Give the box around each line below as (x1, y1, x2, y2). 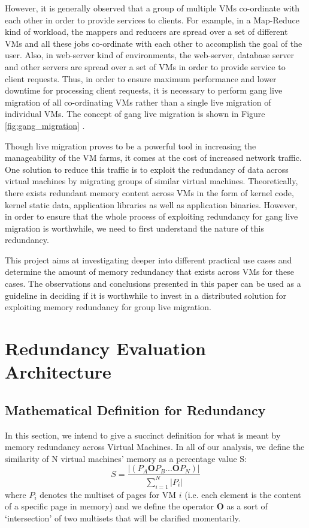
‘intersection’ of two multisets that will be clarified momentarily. (5, 511, 241, 524)
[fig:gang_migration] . (5, 119, 85, 131)
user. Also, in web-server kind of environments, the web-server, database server (5, 49, 295, 61)
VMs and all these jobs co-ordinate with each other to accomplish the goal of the (5, 37, 302, 49)
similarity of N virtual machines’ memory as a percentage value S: (5, 452, 247, 464)
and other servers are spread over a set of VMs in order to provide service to (5, 60, 286, 73)
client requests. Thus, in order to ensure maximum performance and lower (5, 72, 277, 85)
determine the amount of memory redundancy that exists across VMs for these (5, 265, 294, 278)
